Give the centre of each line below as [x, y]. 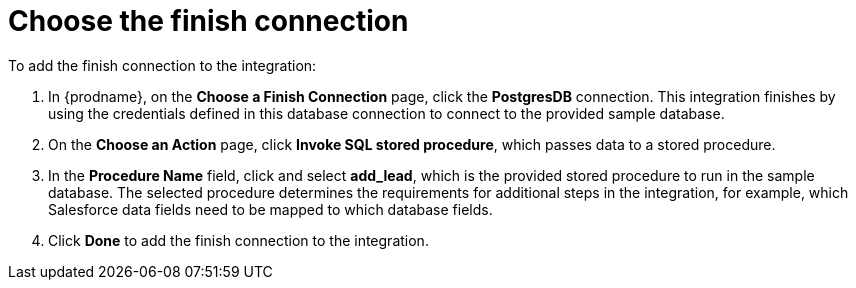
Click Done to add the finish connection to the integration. [238, 240]
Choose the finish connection [208, 21]
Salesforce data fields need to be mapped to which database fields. [270, 209]
